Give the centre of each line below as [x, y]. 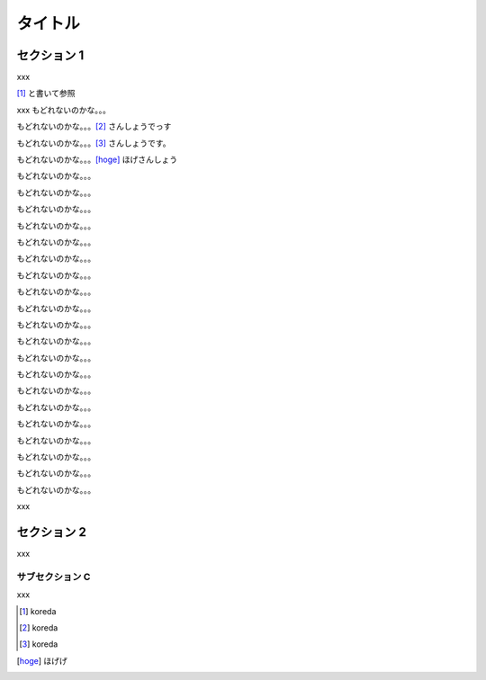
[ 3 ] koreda [39, 644]
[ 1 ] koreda [38, 611]
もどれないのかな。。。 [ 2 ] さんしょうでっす [94, 127]
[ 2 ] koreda [39, 628]
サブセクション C [54, 577]
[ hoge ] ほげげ [42, 660]
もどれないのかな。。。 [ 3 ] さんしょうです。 [94, 143]
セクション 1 [50, 55]
